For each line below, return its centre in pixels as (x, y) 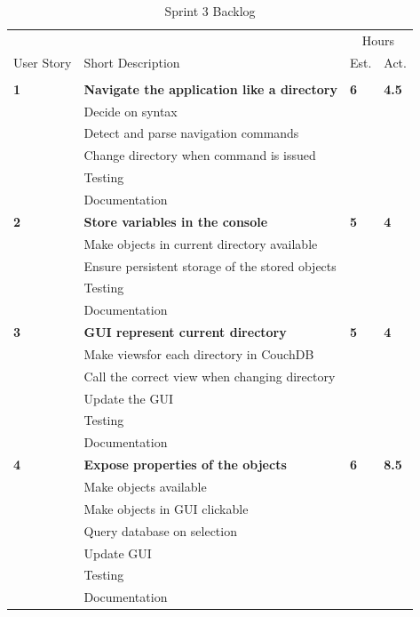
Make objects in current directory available (201, 243)
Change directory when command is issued (200, 155)
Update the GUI (128, 398)
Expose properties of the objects (185, 465)
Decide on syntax (131, 111)
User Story (43, 62)
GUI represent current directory (185, 332)
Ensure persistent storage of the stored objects (210, 265)
